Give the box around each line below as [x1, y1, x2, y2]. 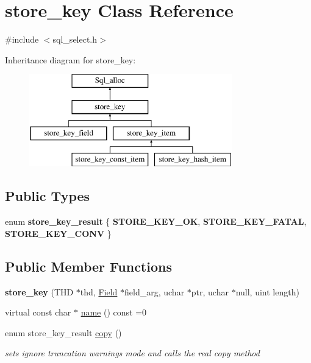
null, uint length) [235, 285, 299, 298]
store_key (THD [5, 285, 74, 298]
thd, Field [80, 285, 118, 298]
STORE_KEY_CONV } [5, 227, 112, 239]
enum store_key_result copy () [5, 326, 122, 339]
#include [5, 33, 39, 46]
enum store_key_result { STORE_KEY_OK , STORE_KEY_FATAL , [5, 215, 307, 228]
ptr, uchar [191, 285, 229, 298]
